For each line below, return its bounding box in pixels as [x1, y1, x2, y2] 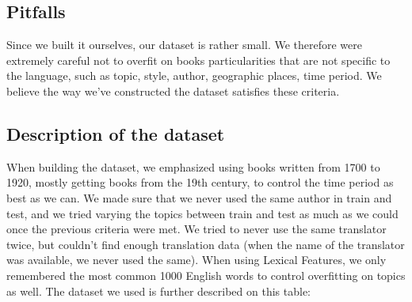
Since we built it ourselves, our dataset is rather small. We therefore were [6, 36, 363, 53]
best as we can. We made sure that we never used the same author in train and [6, 189, 392, 206]
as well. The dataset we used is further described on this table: [6, 282, 311, 299]
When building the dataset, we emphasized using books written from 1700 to [6, 158, 380, 175]
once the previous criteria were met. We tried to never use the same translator [6, 221, 387, 237]
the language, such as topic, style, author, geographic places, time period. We [6, 67, 382, 84]
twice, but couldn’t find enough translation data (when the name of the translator [6, 236, 405, 252]
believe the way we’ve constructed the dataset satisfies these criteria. [6, 82, 340, 99]
